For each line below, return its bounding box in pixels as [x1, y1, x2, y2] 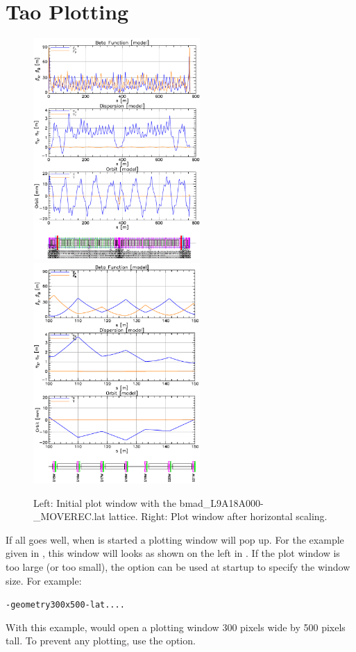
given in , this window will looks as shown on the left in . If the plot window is [6, 546, 340, 560]
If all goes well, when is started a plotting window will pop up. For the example [6, 532, 344, 546]
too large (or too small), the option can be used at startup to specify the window [6, 559, 350, 574]
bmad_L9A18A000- [179, 495, 264, 510]
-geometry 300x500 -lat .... [6, 600, 125, 610]
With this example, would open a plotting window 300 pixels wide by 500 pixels [6, 619, 346, 634]
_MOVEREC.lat [33, 509, 106, 524]
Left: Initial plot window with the [33, 495, 176, 510]
